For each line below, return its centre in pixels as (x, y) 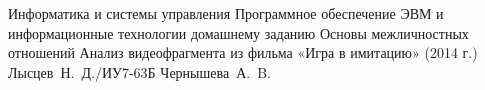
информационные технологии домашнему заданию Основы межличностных (238, 32)
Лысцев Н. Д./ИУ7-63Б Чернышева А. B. (139, 71)
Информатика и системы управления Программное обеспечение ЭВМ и (226, 13)
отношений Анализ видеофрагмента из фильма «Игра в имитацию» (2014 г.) (243, 52)
